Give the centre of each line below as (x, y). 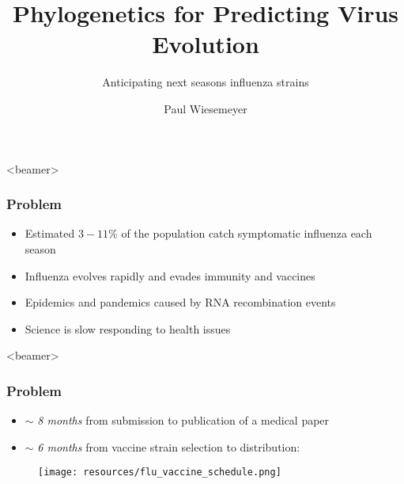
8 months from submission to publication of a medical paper (183, 420)
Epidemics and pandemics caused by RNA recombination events (180, 302)
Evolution (206, 44)
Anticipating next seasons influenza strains (206, 82)
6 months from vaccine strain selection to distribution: (169, 446)
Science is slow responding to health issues (128, 328)
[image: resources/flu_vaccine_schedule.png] (160, 473)
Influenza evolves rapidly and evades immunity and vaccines (170, 275)
